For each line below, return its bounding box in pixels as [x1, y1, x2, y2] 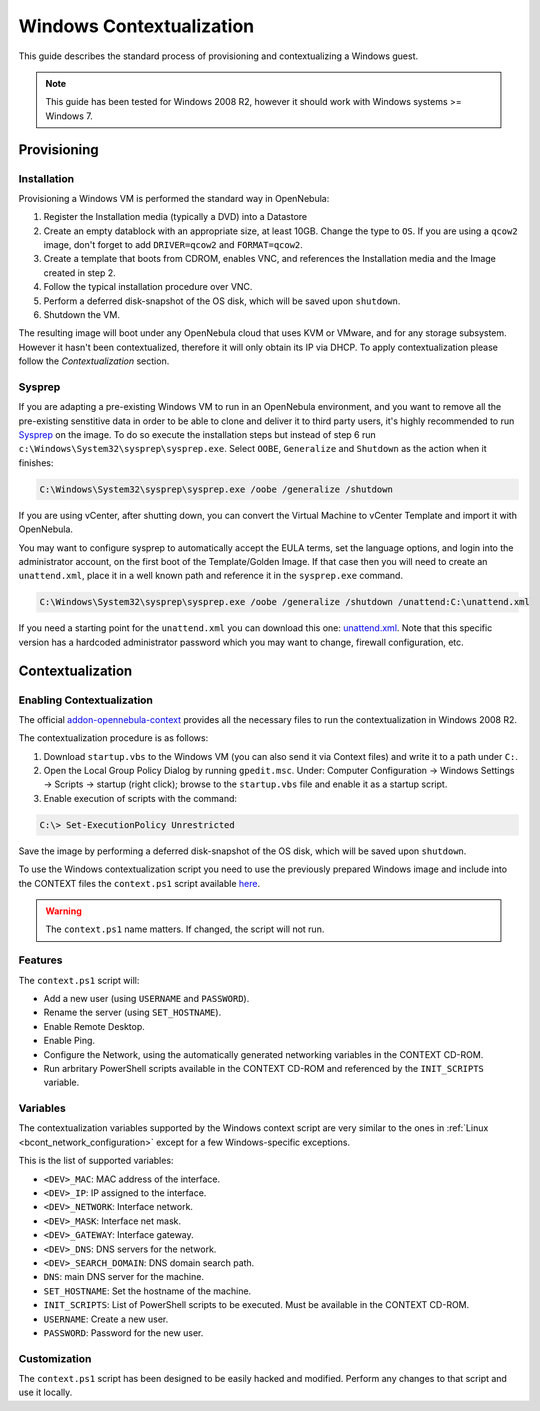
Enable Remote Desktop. [43, 1020, 145, 1032]
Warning [45, 905, 82, 917]
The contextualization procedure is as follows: [18, 732, 209, 744]
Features [18, 953, 63, 967]
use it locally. [18, 1386, 73, 1399]
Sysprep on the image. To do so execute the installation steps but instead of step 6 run [18, 429, 377, 441]
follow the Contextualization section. [18, 355, 170, 367]
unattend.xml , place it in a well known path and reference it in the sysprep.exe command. [18, 570, 404, 582]
